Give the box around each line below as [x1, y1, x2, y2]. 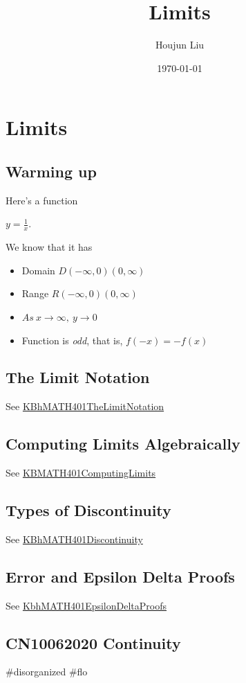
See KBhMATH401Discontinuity [6, 531, 143, 546]
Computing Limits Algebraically [6, 433, 240, 454]
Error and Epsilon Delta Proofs [6, 565, 235, 587]
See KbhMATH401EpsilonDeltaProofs [6, 598, 167, 612]
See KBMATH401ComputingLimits [6, 465, 156, 480]
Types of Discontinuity [6, 499, 171, 521]
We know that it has [6, 240, 93, 254]
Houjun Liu [155, 37, 205, 52]
